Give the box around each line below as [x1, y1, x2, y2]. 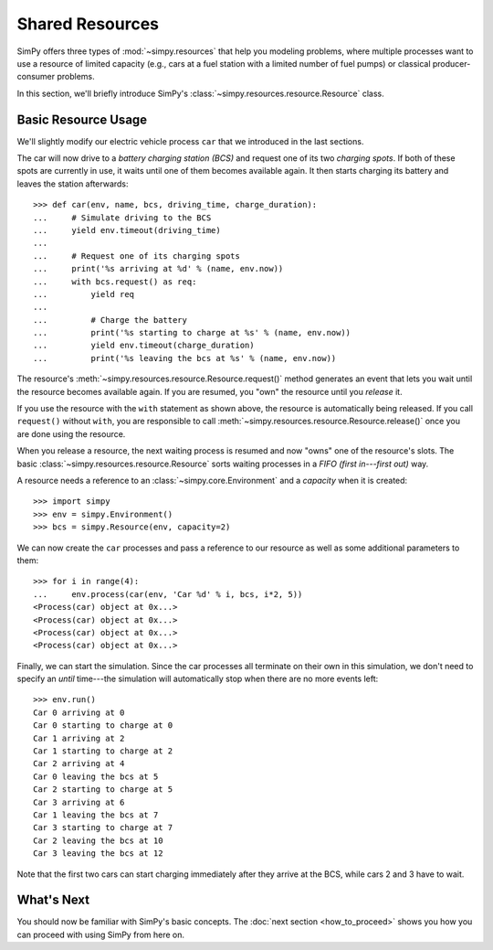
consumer [16, 71, 56, 82]
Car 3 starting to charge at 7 [33, 823, 173, 833]
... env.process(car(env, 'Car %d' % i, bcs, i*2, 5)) [33, 589, 303, 599]
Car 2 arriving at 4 [33, 759, 125, 769]
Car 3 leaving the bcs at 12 [33, 849, 163, 859]
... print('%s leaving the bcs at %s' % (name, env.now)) [33, 353, 337, 363]
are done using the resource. [16, 428, 126, 439]
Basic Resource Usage [16, 112, 148, 127]
